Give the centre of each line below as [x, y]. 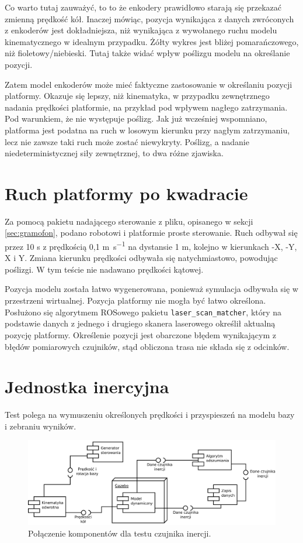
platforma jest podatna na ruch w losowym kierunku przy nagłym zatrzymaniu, [147, 130]
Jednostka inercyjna [87, 386]
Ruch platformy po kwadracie [126, 193]
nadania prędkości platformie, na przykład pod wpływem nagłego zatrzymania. [146, 107]
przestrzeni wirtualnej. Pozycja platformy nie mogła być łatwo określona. [135, 300]
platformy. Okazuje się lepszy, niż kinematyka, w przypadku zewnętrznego [137, 96]
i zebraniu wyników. [41, 426]
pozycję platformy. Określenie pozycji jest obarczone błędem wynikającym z [141, 334]
